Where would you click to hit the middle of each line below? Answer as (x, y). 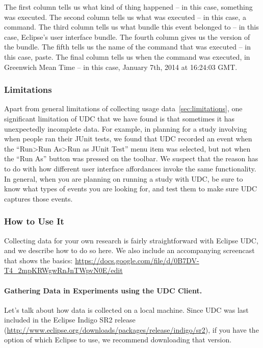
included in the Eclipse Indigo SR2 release (70, 320)
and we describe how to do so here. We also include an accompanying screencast (129, 250)
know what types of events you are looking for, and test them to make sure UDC (131, 189)
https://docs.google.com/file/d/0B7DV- (137, 260)
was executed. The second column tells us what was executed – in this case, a (125, 17)
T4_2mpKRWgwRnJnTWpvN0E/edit (63, 270)
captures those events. (38, 198)
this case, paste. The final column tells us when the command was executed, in (127, 56)
